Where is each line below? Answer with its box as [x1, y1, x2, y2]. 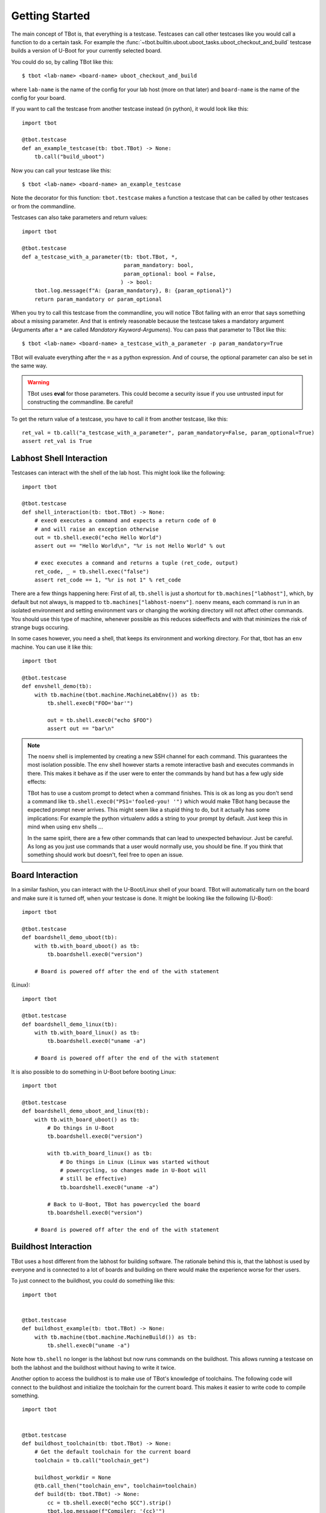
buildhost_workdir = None [34, 1474, 112, 1481]
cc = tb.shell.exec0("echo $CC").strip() [47, 1499, 172, 1506]
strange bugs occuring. [11, 623, 69, 631]
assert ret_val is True [22, 438, 92, 445]
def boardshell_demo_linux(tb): [22, 1020, 118, 1028]
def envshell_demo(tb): [22, 683, 92, 690]
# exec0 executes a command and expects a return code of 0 [34, 517, 217, 524]
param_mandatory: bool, [123, 262, 194, 269]
